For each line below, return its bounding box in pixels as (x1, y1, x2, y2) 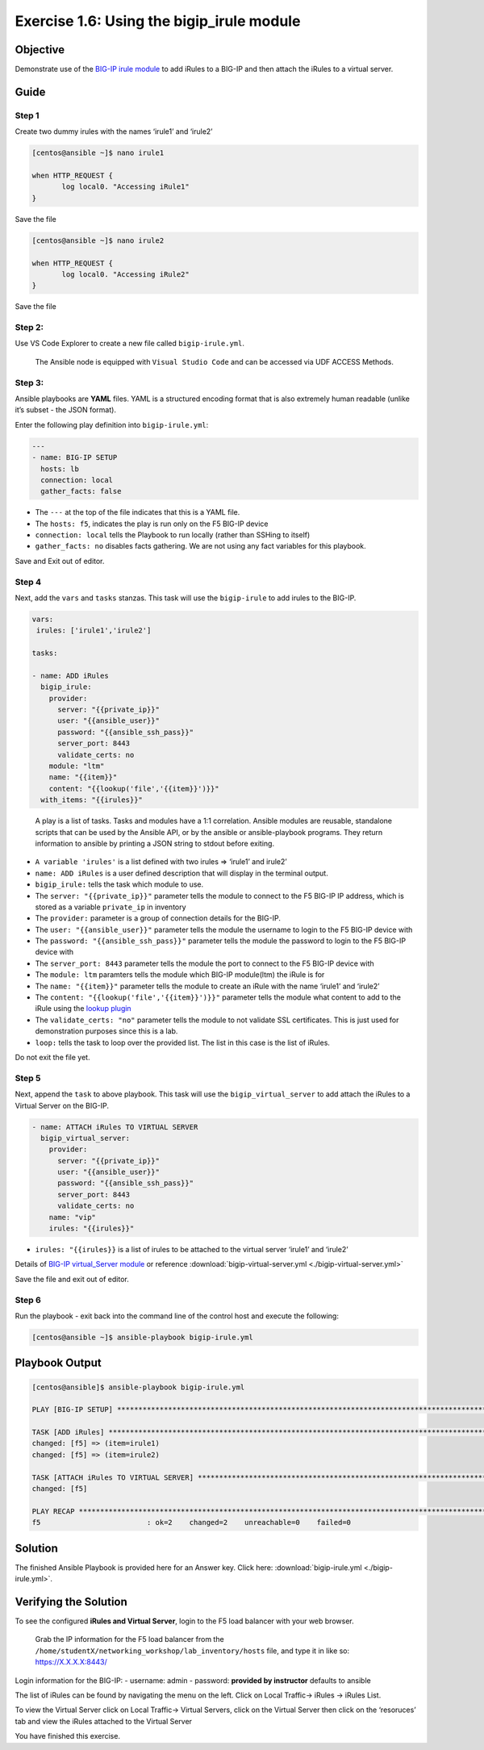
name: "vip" (48, 1213, 97, 1222)
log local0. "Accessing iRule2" (61, 269, 190, 278)
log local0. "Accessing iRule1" (61, 182, 190, 191)
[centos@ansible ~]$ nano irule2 (31, 236, 165, 245)
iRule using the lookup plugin (35, 1004, 132, 1013)
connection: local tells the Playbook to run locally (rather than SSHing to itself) (35, 530, 311, 540)
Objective (15, 43, 65, 56)
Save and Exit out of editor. (15, 556, 105, 566)
